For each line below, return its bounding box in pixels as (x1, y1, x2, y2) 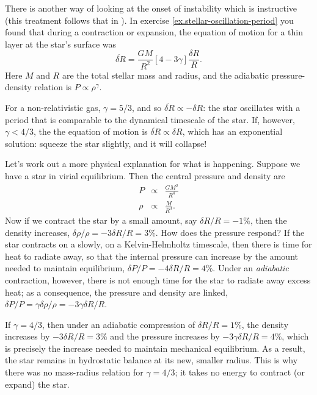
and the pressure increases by (110, 330, 220, 343)
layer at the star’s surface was (5, 37, 116, 50)
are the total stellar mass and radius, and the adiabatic (62, 68, 269, 81)
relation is (34, 80, 72, 93)
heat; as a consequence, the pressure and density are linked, (5, 285, 228, 298)
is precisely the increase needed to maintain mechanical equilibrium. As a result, (5, 341, 305, 354)
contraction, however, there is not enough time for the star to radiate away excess (5, 273, 311, 286)
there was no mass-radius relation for (5, 366, 144, 379)
